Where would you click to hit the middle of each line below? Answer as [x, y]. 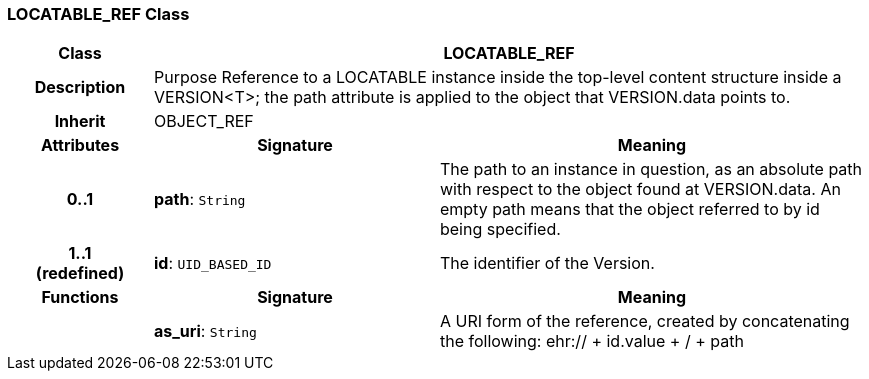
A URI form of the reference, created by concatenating [644, 321]
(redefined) [80, 273]
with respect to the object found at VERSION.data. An [640, 189]
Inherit [80, 121]
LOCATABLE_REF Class [98, 14]
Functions [80, 297]
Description [80, 87]
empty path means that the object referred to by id [629, 209]
